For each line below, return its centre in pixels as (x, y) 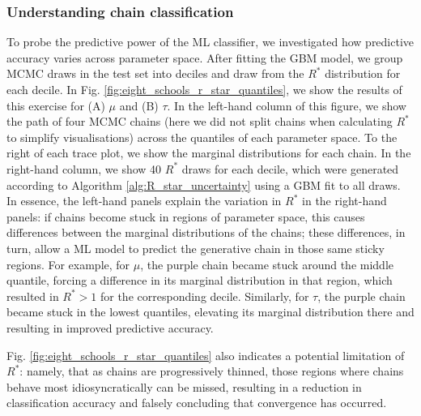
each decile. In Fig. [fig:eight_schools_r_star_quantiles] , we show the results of (204, 89)
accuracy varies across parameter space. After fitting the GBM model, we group (205, 57)
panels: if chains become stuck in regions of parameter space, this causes (186, 216)
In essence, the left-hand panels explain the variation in (144, 201)
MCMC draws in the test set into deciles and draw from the (155, 73)
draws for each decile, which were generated (290, 168)
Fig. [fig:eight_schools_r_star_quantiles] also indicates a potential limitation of (206, 355)
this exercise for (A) (56, 105)
